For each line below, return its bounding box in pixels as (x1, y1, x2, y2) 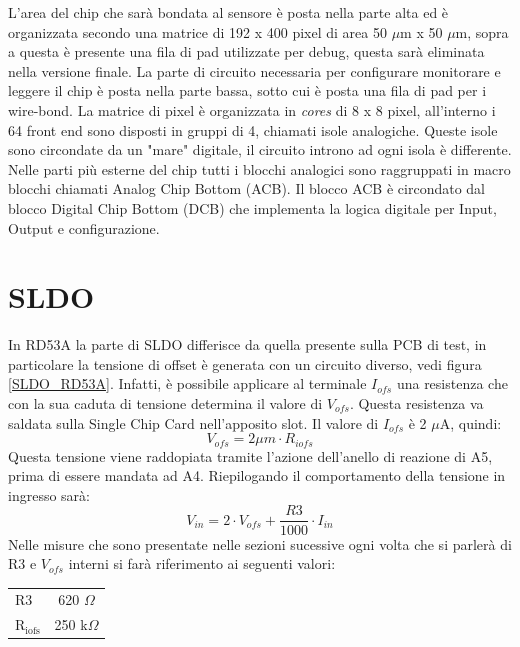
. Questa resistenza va (349, 393, 484, 414)
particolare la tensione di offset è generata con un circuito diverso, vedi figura (8, 353, 482, 374)
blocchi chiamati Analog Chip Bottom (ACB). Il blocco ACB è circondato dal (8, 178, 485, 199)
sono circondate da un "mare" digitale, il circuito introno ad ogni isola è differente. (8, 139, 512, 160)
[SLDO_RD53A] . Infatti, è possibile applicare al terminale (8, 373, 367, 394)
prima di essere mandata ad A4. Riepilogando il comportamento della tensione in (8, 465, 506, 486)
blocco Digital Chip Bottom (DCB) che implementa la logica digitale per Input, (8, 197, 497, 218)
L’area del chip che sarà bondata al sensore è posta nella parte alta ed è (8, 2, 449, 22)
